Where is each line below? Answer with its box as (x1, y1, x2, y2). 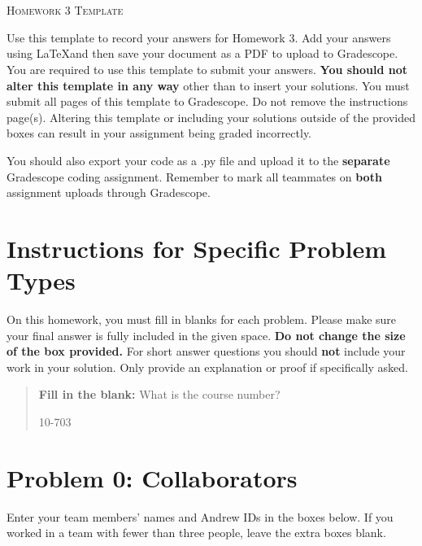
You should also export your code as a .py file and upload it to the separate (7, 151, 390, 168)
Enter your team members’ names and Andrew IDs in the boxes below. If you (7, 508, 394, 525)
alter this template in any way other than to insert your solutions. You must (7, 76, 410, 94)
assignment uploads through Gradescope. (7, 184, 211, 201)
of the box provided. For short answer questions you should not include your (7, 343, 406, 360)
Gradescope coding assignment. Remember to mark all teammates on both (7, 168, 382, 185)
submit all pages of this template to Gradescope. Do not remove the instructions (7, 93, 408, 110)
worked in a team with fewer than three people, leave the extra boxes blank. (7, 524, 386, 541)
